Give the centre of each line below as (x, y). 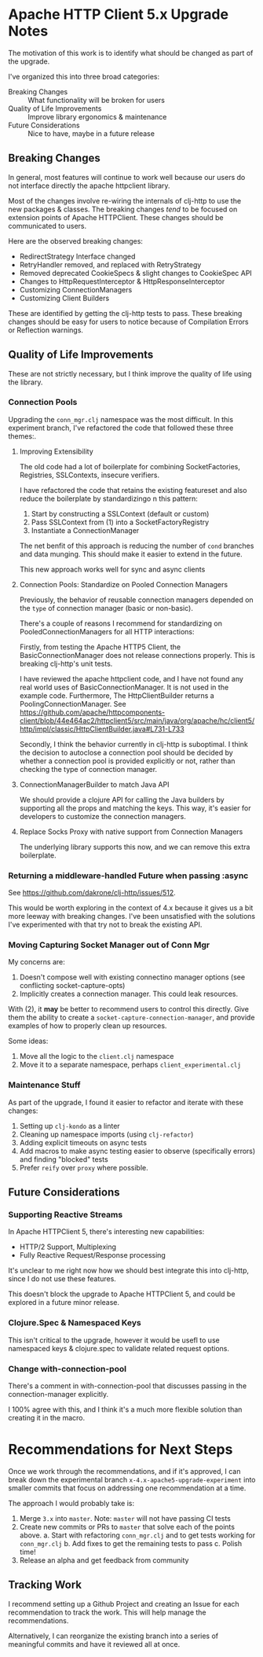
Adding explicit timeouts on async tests (83, 1142)
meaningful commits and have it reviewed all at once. (94, 1644)
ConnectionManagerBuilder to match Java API (94, 784)
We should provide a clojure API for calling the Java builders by (122, 799)
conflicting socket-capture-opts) (72, 986)
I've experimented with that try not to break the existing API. (105, 924)
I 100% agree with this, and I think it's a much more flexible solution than (125, 1409)
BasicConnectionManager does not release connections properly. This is (137, 655)
